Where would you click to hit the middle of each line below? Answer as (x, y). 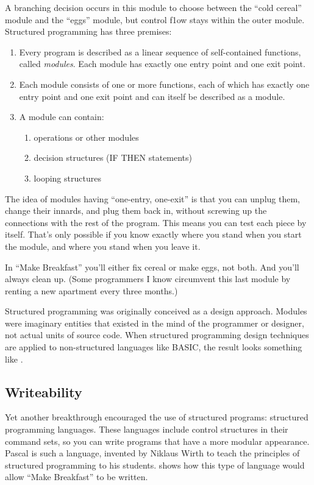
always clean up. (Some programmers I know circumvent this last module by (148, 279)
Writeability (44, 391)
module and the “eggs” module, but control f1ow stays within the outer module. (155, 19)
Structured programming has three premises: (88, 31)
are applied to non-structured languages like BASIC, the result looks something (154, 347)
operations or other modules (86, 137)
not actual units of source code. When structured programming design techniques (157, 335)
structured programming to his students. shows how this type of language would (155, 465)
